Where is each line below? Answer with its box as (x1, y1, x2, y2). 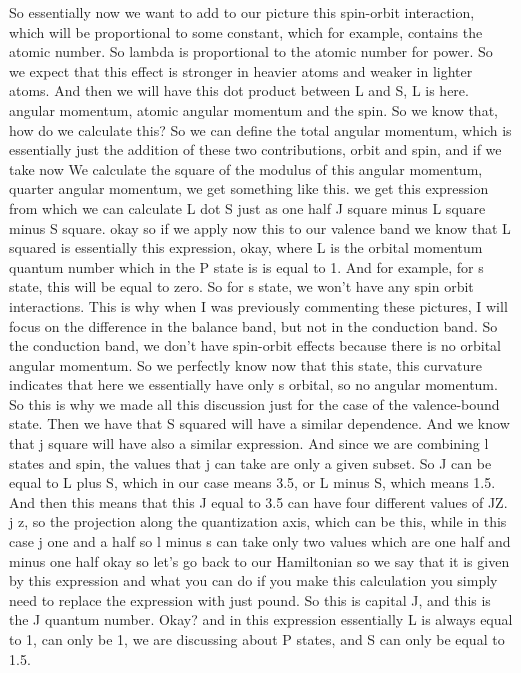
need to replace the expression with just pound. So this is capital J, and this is (9, 589, 491, 610)
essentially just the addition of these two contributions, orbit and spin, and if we (9, 139, 502, 160)
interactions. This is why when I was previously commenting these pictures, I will (9, 295, 508, 316)
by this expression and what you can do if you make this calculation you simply (9, 570, 498, 591)
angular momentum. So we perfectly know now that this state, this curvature (9, 354, 482, 375)
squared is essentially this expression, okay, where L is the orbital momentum (9, 237, 483, 258)
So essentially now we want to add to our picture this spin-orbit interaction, (9, 2, 475, 22)
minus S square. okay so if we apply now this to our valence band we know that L (9, 217, 511, 238)
